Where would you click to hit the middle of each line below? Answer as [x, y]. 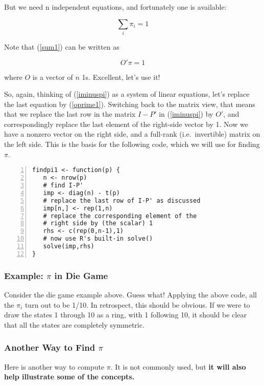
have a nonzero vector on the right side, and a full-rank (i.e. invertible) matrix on [132, 134]
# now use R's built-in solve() [98, 239]
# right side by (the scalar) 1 [98, 223]
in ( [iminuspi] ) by [186, 114]
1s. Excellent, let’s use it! [121, 77]
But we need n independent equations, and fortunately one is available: [115, 7]
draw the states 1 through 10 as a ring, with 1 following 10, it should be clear [125, 315]
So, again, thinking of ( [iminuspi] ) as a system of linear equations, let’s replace [127, 94]
